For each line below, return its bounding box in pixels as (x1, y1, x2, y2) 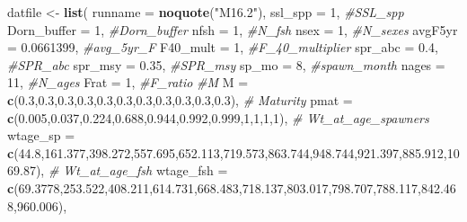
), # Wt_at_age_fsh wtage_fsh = (35, 161, 228, 180)
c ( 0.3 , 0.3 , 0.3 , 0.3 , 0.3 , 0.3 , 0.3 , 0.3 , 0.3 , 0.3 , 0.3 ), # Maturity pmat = (7, 90, 353, 109)
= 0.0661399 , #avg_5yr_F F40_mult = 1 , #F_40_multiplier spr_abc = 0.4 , (7, 38, 438, 57)
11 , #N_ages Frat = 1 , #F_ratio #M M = (7, 73, 249, 92)
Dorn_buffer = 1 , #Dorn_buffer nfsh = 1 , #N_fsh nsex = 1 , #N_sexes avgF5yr (7, 20, 458, 39)
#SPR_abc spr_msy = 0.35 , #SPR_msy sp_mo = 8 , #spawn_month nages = (7, 55, 445, 74)
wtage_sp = (7, 126, 75, 145)
